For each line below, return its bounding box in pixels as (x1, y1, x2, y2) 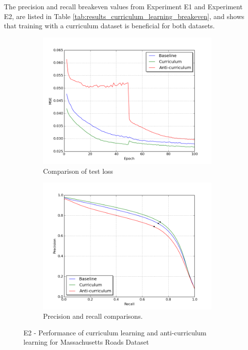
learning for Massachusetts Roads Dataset (23, 337, 149, 347)
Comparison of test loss (43, 165, 113, 176)
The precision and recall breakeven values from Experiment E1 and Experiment (4, 1, 243, 11)
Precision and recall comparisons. (43, 311, 143, 321)
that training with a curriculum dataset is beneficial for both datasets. (4, 21, 215, 31)
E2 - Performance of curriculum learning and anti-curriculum (23, 327, 207, 337)
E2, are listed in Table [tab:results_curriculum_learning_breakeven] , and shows (4, 11, 245, 21)
